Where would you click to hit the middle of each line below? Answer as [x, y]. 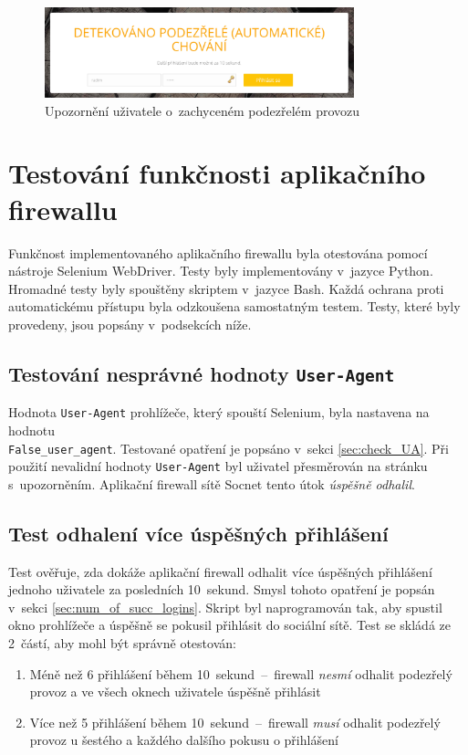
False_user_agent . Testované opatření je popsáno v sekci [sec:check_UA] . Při [229, 448]
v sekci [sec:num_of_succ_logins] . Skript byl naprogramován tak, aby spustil [225, 607]
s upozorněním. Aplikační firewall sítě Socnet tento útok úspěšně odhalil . [212, 483]
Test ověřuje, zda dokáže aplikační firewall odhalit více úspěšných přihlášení [220, 571]
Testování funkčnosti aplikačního [217, 173]
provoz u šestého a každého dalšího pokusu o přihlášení [184, 740]
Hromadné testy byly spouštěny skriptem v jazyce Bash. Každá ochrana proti [226, 288]
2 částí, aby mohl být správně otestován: [122, 643]
